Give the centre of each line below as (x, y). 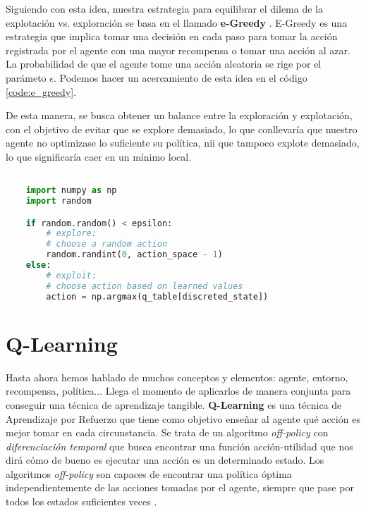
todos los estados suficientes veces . (81, 501)
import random (59, 201)
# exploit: (71, 275)
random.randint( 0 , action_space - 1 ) (134, 255)
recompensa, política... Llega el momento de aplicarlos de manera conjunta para (178, 391)
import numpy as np (71, 191)
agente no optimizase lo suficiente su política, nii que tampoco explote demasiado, (183, 143)
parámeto (26, 77)
